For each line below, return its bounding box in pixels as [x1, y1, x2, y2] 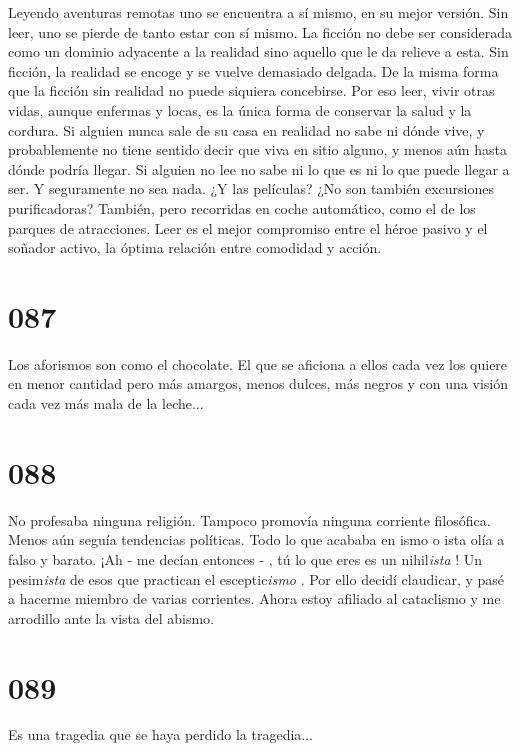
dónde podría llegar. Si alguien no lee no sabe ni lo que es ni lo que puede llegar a [8, 158, 510, 179]
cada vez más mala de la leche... [8, 393, 204, 414]
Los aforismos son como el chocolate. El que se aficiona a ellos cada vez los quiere [8, 353, 508, 374]
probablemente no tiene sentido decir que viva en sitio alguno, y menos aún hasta [8, 139, 507, 160]
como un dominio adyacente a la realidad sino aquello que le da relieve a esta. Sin [8, 41, 509, 62]
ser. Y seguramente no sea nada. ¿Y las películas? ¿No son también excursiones [8, 178, 494, 199]
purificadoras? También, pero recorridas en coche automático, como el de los [8, 197, 476, 218]
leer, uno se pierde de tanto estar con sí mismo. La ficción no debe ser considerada [8, 21, 513, 42]
